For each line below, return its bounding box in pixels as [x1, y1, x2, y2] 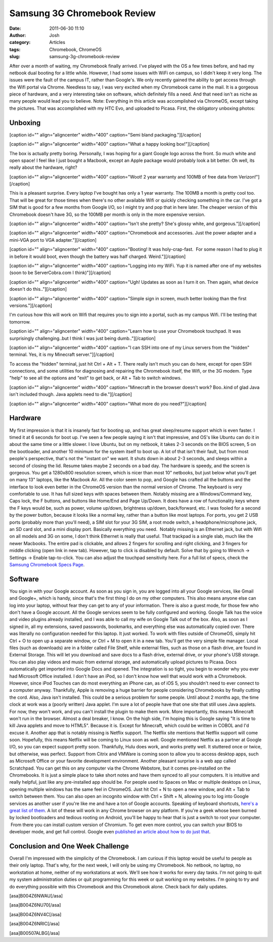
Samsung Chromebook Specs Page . [9, 561, 85, 567]
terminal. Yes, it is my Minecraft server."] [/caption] [9, 351, 114, 357]
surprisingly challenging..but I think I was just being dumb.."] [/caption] [9, 335, 156, 341]
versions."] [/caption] [9, 302, 53, 308]
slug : [9, 54, 20, 60]
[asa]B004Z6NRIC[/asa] [9, 921, 60, 927]
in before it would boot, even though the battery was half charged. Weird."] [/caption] [9, 253, 186, 259]
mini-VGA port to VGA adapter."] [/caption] [9, 237, 97, 243]
